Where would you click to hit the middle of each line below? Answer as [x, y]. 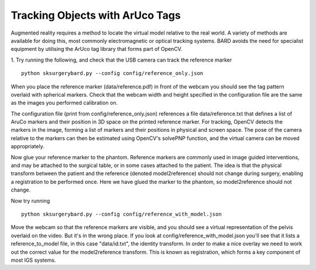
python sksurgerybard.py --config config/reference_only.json [112, 74]
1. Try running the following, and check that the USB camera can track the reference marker [121, 60]
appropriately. [28, 146]
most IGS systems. [33, 260]
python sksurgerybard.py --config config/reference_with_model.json [121, 214]
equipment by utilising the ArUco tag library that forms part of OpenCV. [97, 49]
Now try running [30, 201]
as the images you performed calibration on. [64, 103]
